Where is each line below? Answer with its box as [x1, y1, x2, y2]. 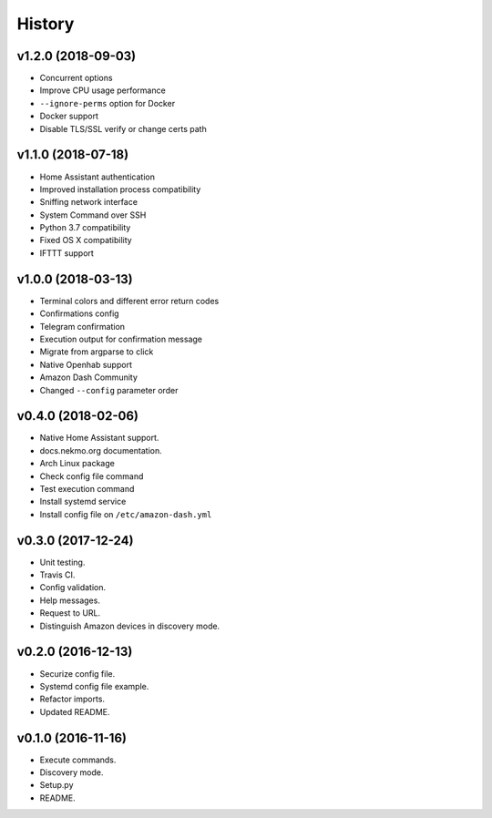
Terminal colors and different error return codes [39, 295, 220, 306]
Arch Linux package [39, 458, 116, 469]
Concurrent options [39, 73, 113, 84]
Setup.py [39, 780, 74, 791]
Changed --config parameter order [39, 384, 179, 395]
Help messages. [39, 595, 100, 606]
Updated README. [39, 706, 110, 717]
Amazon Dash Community [39, 372, 138, 383]
